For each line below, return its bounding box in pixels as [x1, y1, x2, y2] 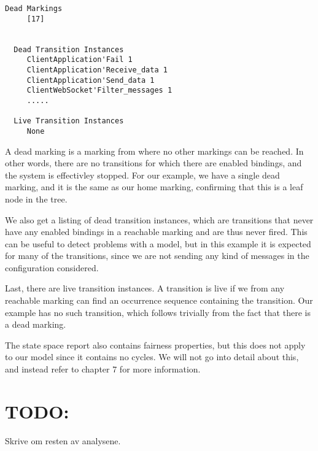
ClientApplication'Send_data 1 [26, 75, 155, 85]
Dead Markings [5, 4, 63, 13]
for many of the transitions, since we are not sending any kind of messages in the [5, 249, 309, 262]
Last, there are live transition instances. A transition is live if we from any [5, 282, 285, 295]
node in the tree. [5, 192, 68, 205]
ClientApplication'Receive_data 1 [26, 65, 168, 74]
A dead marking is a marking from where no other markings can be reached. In [5, 144, 304, 157]
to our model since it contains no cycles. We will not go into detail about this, [5, 350, 299, 363]
